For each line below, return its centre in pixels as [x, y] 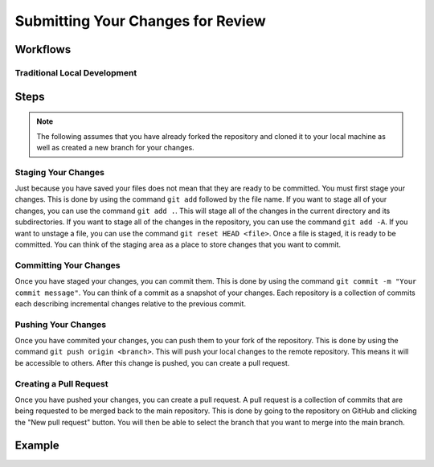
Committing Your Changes [68, 265]
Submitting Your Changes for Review [141, 21]
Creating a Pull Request [61, 383]
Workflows [43, 49]
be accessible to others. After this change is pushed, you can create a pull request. [152, 363]
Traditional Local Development [76, 72]
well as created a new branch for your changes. [115, 147]
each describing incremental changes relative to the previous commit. [131, 303]
